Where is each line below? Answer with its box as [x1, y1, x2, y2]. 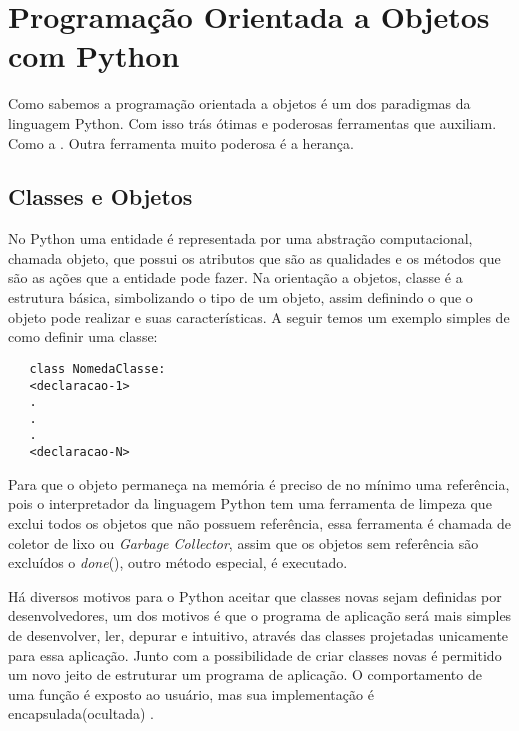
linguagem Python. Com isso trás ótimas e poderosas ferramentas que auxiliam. [8, 112, 497, 133]
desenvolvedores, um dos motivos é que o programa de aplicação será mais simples [8, 605, 512, 626]
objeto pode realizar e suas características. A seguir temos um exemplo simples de [8, 306, 510, 327]
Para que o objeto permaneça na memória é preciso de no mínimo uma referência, [8, 473, 510, 494]
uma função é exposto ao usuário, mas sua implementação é [8, 683, 374, 704]
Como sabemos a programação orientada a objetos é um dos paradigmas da [8, 93, 471, 114]
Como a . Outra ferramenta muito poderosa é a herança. [8, 132, 354, 153]
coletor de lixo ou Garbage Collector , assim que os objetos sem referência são [8, 532, 479, 553]
